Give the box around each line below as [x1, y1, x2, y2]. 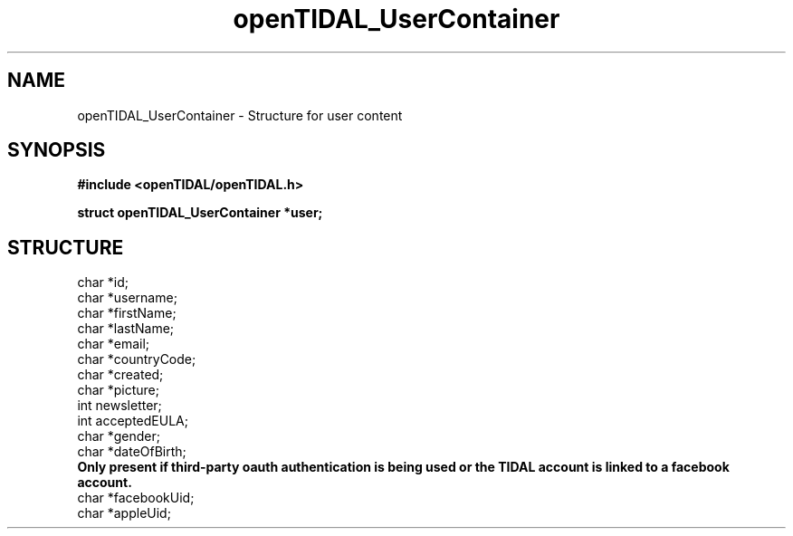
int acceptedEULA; [77, 413, 188, 429]
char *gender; [77, 428, 160, 445]
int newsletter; [77, 397, 162, 414]
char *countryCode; [77, 351, 196, 368]
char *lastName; [77, 321, 175, 337]
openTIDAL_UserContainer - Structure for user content [77, 107, 403, 123]
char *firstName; [77, 305, 177, 321]
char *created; [77, 367, 164, 383]
